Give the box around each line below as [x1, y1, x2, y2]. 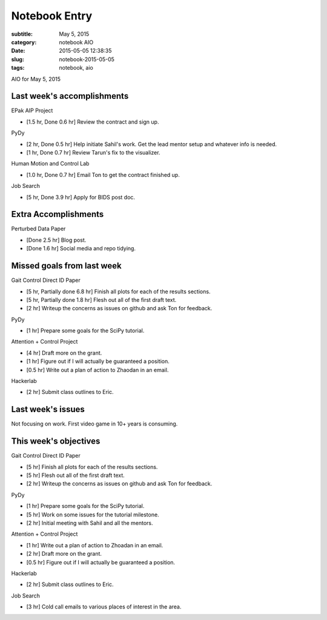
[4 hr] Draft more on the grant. [26, 349, 102, 356]
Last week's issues [11, 404, 85, 415]
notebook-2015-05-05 [59, 55, 115, 63]
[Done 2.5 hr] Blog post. [26, 236, 87, 244]
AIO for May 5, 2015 [11, 75, 61, 82]
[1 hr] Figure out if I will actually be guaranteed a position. [26, 358, 170, 365]
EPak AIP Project [11, 107, 53, 115]
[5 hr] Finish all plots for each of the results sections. [26, 463, 158, 470]
